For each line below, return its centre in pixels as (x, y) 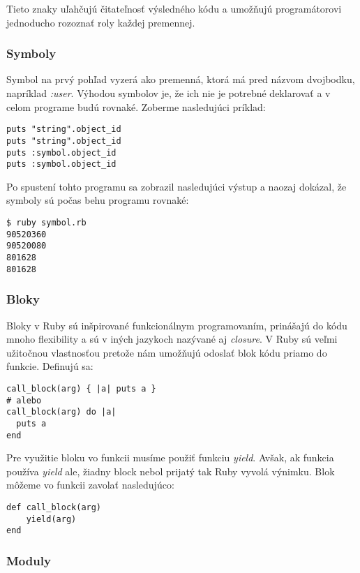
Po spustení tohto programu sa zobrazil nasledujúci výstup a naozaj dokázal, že (177, 186)
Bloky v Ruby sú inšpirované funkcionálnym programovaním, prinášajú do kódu (177, 325)
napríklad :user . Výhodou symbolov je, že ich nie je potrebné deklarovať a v (168, 93)
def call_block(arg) (54, 507)
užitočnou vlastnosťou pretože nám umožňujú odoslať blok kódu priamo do (167, 352)
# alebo (24, 400)
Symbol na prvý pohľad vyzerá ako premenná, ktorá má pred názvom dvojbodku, (181, 79)
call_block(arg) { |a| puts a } (81, 388)
